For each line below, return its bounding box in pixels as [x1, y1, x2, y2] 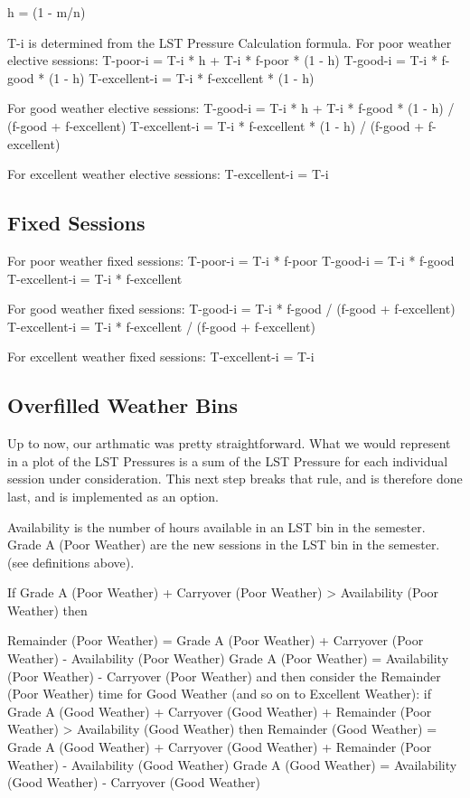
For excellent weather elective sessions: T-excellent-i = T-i [7, 164, 329, 183]
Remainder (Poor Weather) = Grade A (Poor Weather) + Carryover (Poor [7, 631, 424, 650]
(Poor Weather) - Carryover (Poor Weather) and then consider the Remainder [7, 666, 441, 685]
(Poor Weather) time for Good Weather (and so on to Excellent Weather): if [7, 684, 432, 703]
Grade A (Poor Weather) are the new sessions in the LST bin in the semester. [7, 535, 440, 554]
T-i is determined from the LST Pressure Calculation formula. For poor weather [7, 33, 452, 52]
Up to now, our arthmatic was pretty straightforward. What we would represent [7, 434, 451, 453]
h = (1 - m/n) [7, 3, 86, 21]
